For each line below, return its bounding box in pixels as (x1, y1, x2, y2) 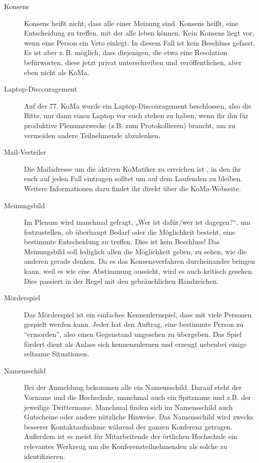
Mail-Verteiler (4, 147, 46, 157)
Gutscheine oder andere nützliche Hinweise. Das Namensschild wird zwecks (24, 411, 253, 422)
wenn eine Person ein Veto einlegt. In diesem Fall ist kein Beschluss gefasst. (24, 37, 255, 48)
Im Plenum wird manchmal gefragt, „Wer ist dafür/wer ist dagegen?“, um (24, 217, 250, 227)
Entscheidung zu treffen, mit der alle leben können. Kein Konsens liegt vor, (24, 28, 254, 38)
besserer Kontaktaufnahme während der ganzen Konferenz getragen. (24, 421, 233, 431)
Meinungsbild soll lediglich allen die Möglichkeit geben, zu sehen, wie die (24, 246, 247, 256)
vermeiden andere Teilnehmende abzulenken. (24, 130, 160, 140)
